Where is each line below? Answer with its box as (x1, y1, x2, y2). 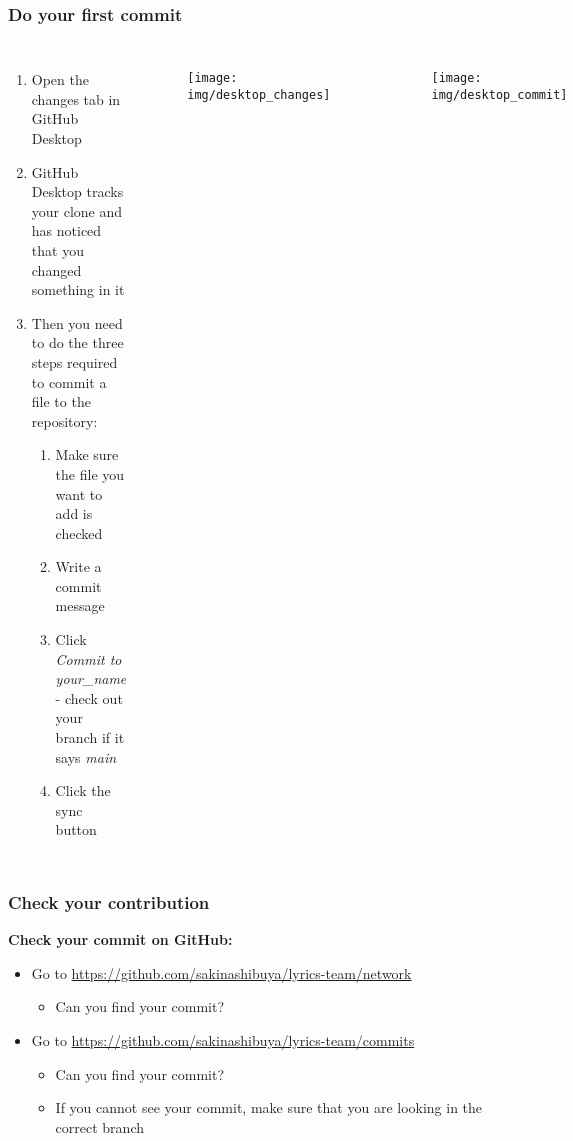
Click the (55, 780, 111, 801)
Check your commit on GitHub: (8, 929, 233, 950)
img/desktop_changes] (187, 87, 331, 102)
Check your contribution (8, 889, 210, 914)
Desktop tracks (31, 181, 124, 202)
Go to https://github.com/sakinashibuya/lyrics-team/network (31, 962, 412, 983)
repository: (31, 410, 98, 431)
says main (55, 746, 117, 767)
